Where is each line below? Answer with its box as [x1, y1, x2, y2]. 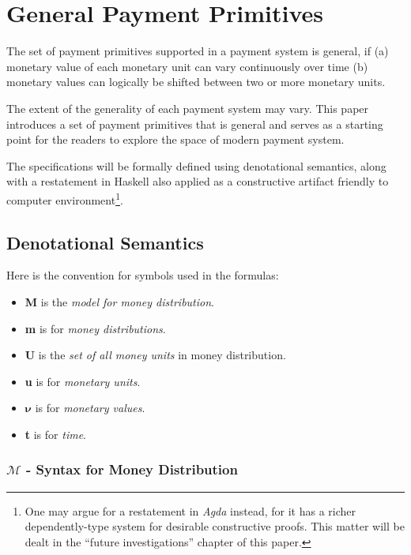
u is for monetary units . [25, 373, 141, 389]
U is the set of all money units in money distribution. [25, 347, 286, 363]
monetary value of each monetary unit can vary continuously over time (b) [6, 58, 368, 74]
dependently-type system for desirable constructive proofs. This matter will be [25, 518, 405, 534]
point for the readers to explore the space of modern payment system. [6, 131, 345, 148]
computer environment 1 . [6, 189, 123, 208]
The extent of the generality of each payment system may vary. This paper [6, 99, 369, 116]
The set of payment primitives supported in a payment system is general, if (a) [6, 43, 389, 59]
